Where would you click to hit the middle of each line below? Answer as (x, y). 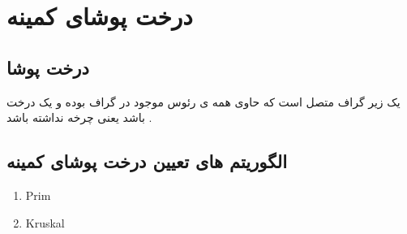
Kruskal (45, 222)
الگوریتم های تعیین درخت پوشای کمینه (147, 161)
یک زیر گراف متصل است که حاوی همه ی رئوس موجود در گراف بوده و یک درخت (203, 101)
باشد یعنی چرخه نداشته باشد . (79, 117)
